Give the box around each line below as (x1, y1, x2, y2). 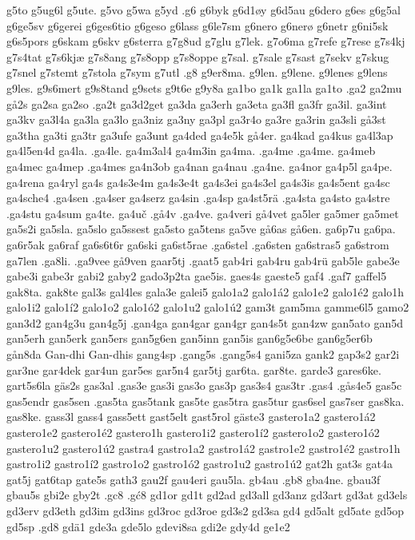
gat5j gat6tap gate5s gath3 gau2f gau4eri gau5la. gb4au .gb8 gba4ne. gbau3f (6, 471, 381, 487)
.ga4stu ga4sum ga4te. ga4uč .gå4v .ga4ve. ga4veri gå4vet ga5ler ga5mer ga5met (6, 204, 399, 221)
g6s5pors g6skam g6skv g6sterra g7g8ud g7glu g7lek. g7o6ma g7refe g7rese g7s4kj (6, 33, 405, 50)
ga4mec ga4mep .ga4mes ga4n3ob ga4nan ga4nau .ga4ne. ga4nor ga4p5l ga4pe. (6, 157, 393, 174)
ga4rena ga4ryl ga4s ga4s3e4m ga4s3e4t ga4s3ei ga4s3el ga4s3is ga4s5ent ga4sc (6, 173, 390, 190)
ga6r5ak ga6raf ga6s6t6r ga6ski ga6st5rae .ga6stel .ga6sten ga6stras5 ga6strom (6, 236, 389, 252)
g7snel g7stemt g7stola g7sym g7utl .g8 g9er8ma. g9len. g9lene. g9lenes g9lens (6, 64, 388, 81)
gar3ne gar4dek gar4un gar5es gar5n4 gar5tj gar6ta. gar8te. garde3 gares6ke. (6, 361, 381, 378)
